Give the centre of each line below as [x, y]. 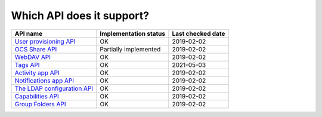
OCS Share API [36, 49]
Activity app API [37, 73]
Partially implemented [130, 49]
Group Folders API [40, 104]
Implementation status [133, 33]
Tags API [27, 64]
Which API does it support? [80, 16]
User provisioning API [45, 41]
